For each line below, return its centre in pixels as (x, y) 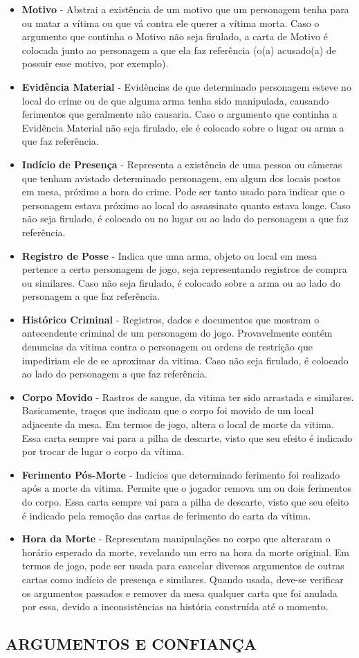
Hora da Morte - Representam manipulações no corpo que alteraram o (176, 539)
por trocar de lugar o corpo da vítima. (103, 451)
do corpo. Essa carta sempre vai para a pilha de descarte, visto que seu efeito (185, 501)
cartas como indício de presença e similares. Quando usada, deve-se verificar (183, 579)
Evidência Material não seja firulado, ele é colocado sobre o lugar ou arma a (183, 127)
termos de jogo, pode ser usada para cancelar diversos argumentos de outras (183, 566)
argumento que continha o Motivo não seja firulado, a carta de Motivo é (175, 36)
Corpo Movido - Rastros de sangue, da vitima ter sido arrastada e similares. (188, 397)
